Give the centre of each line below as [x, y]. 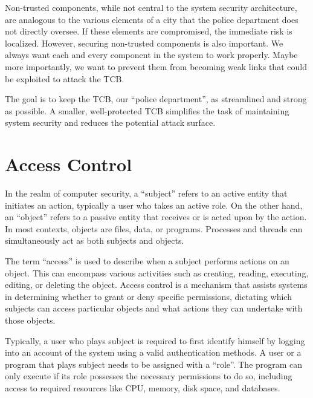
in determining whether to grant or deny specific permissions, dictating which [148, 296]
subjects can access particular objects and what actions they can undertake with [154, 308]
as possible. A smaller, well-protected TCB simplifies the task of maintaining [147, 110]
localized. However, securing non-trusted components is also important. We [144, 43]
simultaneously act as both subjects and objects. [95, 240]
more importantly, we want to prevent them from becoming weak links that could [156, 66]
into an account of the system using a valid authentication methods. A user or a [153, 352]
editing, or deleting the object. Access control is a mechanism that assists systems [156, 285]
